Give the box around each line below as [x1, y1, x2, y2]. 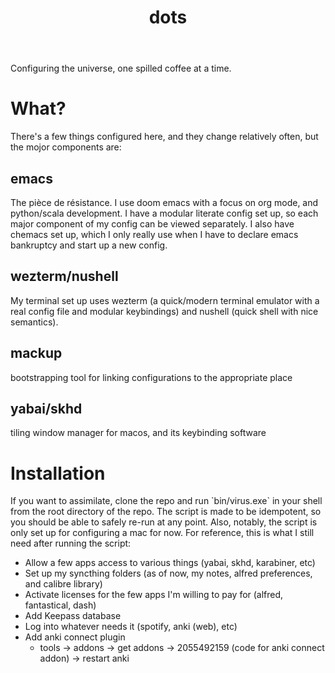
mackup [10, 345, 63, 362]
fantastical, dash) [24, 599, 97, 611]
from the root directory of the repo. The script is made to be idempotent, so [10, 506, 322, 518]
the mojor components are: [10, 141, 122, 153]
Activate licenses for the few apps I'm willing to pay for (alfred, [24, 589, 284, 601]
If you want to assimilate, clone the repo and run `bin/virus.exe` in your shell [10, 495, 323, 507]
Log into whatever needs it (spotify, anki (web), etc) [24, 621, 238, 633]
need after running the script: [10, 537, 132, 550]
